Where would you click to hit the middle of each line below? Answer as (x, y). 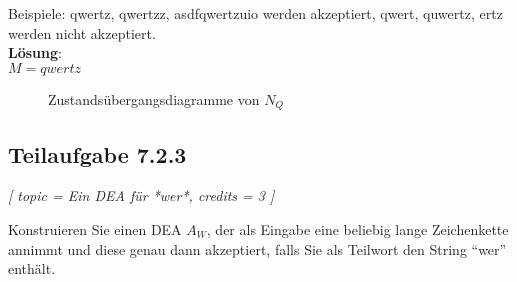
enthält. (32, 268)
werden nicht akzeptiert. (82, 32)
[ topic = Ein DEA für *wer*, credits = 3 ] (141, 195)
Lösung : (35, 52)
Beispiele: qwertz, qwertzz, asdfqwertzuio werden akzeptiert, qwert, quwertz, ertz (255, 13)
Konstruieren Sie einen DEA (95, 229)
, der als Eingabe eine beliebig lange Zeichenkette (357, 229)
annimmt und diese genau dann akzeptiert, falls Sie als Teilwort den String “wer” (257, 248)
